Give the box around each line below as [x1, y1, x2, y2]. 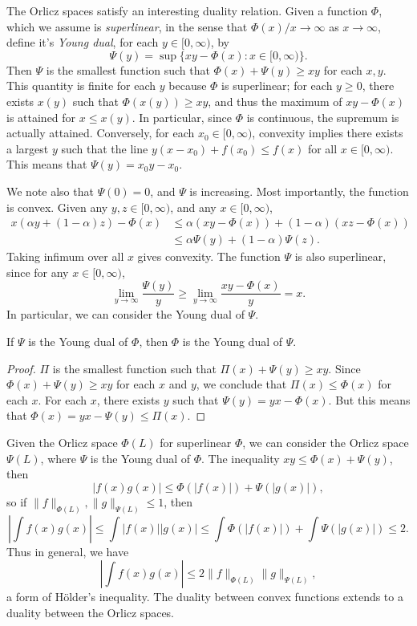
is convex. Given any [6, 198, 108, 215]
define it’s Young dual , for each [6, 34, 159, 51]
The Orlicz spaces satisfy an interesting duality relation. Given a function [6, 2, 368, 18]
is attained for [6, 108, 76, 125]
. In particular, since [132, 108, 232, 125]
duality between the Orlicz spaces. [6, 604, 175, 620]
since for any [6, 263, 69, 280]
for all [307, 140, 338, 156]
